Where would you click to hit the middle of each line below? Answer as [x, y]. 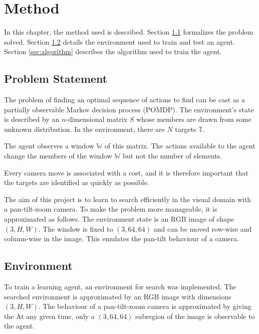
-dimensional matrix [96, 119]
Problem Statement [56, 78]
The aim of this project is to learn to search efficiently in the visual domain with [128, 199]
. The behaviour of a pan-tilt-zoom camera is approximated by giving [145, 306]
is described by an [32, 119]
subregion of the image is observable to [195, 316]
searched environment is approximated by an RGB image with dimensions [118, 296]
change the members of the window [58, 156]
